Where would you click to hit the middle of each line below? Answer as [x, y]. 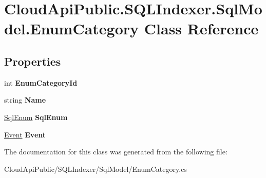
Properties [33, 61]
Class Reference [201, 28]
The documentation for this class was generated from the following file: [116, 152]
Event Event [25, 134]
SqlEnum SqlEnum [36, 117]
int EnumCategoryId [41, 82]
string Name [25, 100]
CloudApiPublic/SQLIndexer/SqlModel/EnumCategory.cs [96, 169]
